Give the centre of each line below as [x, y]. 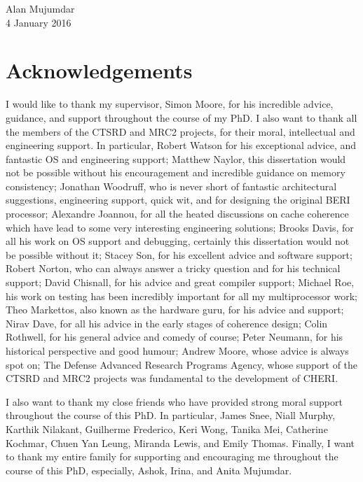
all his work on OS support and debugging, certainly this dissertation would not [178, 241]
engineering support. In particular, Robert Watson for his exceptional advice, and [181, 145]
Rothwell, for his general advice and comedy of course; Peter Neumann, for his [174, 337]
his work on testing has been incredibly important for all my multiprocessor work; [181, 296]
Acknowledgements [99, 70]
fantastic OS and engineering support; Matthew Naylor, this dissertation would [176, 158]
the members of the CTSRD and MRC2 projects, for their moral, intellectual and [180, 131]
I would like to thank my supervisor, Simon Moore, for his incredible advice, [170, 104]
